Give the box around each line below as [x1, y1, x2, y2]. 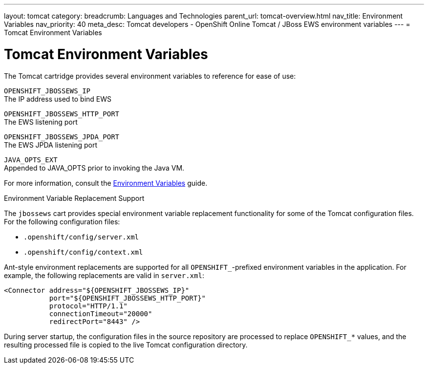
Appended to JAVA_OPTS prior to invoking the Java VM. [4, 163, 185, 172]
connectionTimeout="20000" [49, 309, 152, 318]
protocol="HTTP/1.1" [49, 302, 128, 310]
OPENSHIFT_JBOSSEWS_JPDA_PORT [4, 132, 120, 141]
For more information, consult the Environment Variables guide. [4, 178, 208, 187]
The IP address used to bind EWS [4, 94, 112, 103]
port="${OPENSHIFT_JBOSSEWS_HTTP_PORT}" [49, 294, 206, 302]
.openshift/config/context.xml [23, 248, 143, 256]
